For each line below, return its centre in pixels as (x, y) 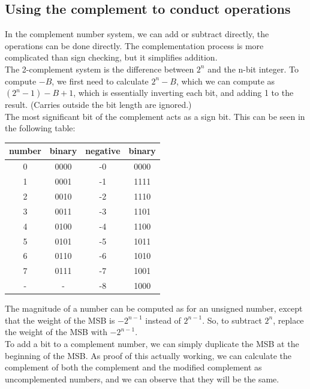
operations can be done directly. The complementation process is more (134, 45)
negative (103, 151)
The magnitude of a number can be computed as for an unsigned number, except (154, 308)
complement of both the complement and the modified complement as (133, 367)
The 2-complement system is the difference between (100, 69)
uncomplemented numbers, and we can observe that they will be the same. (142, 379)
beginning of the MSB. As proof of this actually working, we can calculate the (148, 355)
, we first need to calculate (100, 81)
